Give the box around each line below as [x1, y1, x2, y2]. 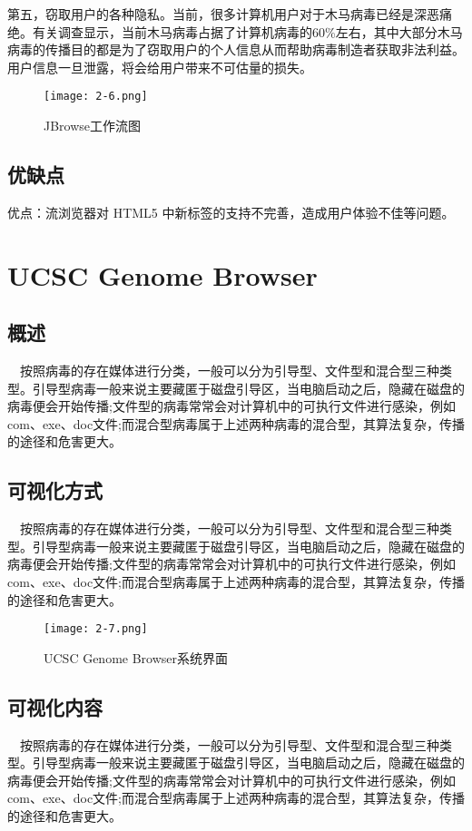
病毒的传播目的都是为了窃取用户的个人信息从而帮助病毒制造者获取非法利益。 [7, 40, 465, 59]
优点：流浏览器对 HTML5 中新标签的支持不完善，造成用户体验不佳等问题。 [7, 202, 455, 221]
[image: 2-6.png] [44, 90, 148, 103]
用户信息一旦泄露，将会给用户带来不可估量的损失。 [7, 57, 312, 76]
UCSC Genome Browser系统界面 [44, 648, 229, 667]
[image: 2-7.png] [44, 622, 148, 636]
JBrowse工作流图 [44, 116, 142, 135]
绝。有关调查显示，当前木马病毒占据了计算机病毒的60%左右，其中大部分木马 [7, 22, 463, 41]
